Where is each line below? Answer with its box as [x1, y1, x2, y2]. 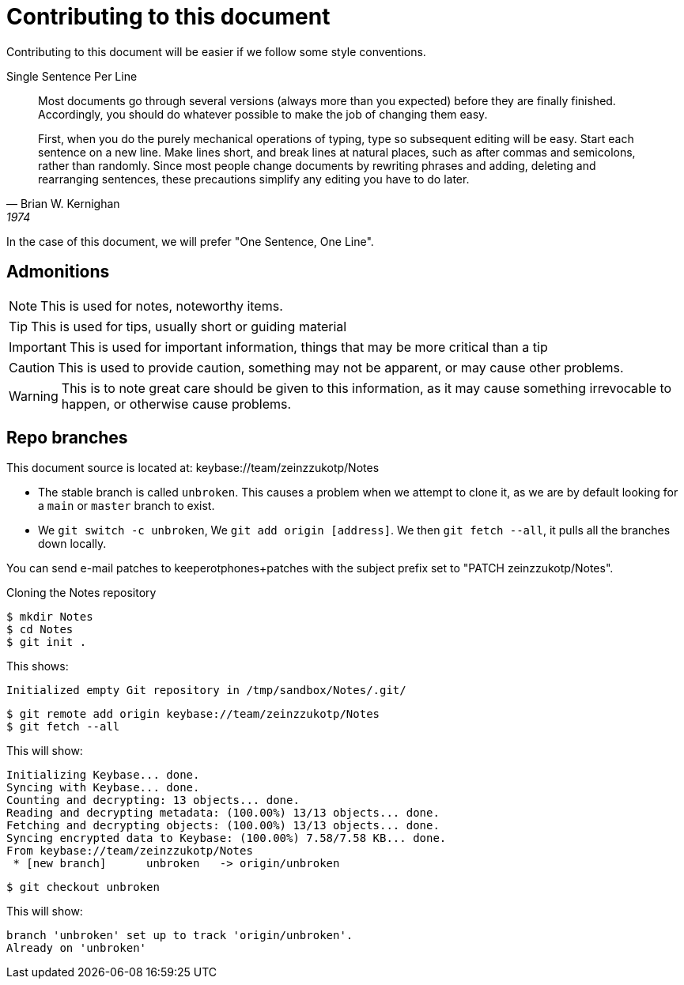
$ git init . [6, 636, 87, 649]
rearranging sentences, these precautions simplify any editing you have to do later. [38, 172, 470, 186]
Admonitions [6, 262, 110, 282]
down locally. [38, 537, 107, 551]
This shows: [6, 659, 69, 674]
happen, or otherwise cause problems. [61, 395, 292, 412]
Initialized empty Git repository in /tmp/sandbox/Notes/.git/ [6, 684, 406, 697]
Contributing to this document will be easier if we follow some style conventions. [6, 44, 426, 58]
